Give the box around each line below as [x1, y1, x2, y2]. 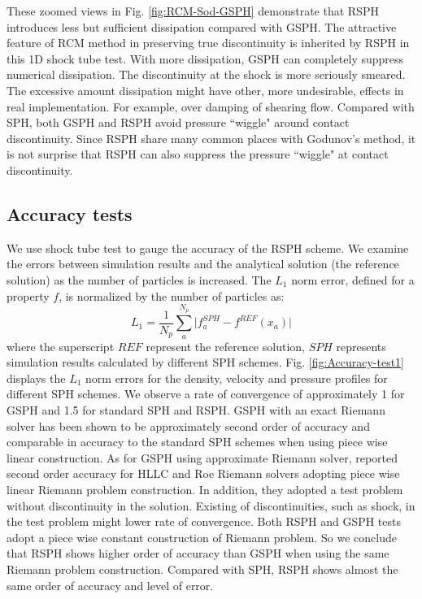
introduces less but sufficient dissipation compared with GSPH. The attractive [7, 18, 397, 35]
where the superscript [7, 337, 115, 354]
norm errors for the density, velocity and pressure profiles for [85, 369, 388, 386]
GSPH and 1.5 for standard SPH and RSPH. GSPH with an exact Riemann [7, 402, 385, 419]
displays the [7, 369, 66, 386]
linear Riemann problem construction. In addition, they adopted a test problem [7, 481, 403, 498]
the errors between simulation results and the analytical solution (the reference [7, 255, 399, 272]
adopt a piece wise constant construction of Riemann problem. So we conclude [7, 528, 397, 545]
